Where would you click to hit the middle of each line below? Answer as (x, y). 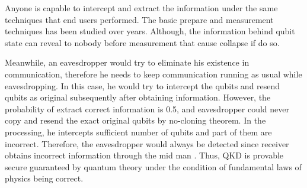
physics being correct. (44, 178)
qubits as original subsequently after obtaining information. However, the (138, 97)
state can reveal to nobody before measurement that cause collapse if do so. (142, 42)
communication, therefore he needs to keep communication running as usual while (153, 74)
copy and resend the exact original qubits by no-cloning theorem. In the (135, 120)
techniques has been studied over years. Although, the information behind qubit (150, 31)
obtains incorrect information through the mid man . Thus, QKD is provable (144, 155)
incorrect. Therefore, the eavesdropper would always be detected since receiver (147, 143)
